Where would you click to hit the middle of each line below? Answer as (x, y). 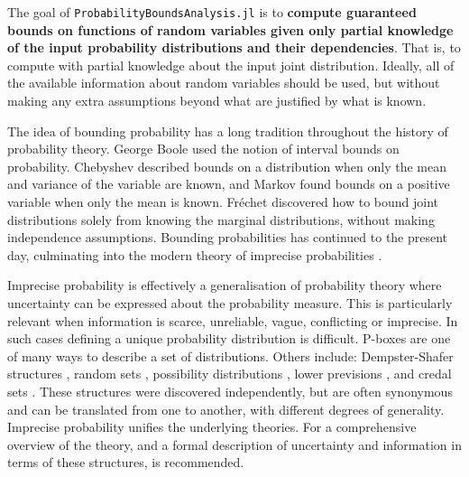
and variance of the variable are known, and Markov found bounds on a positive (229, 184)
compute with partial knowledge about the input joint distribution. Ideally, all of (231, 65)
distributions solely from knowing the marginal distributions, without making (221, 219)
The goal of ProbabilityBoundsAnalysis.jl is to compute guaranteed (212, 12)
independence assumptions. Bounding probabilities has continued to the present (228, 237)
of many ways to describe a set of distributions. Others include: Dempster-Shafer (230, 355)
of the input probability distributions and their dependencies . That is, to (234, 47)
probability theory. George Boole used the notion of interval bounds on (203, 149)
